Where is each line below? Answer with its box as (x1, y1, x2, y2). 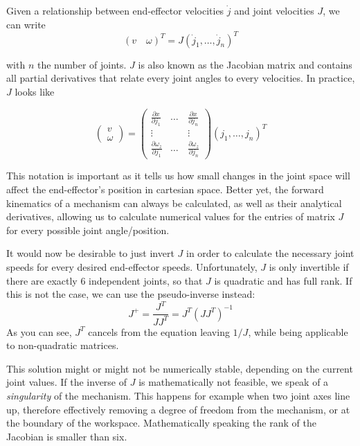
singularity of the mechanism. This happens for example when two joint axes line (6, 389, 350, 403)
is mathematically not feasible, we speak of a (138, 375, 329, 389)
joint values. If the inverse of (6, 375, 127, 389)
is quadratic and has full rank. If (214, 273, 352, 287)
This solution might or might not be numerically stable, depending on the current (6, 361, 353, 375)
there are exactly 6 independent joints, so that (6, 273, 203, 287)
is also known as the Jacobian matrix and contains (138, 57, 352, 71)
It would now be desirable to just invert (6, 246, 174, 260)
